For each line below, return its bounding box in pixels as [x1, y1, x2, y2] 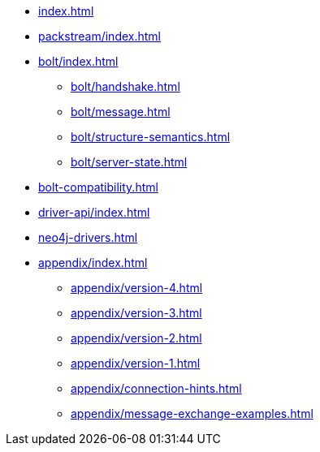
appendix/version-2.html [71, 331, 202, 345]
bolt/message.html [71, 105, 171, 118]
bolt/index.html [38, 54, 119, 68]
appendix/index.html [38, 256, 148, 269]
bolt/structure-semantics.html [71, 130, 231, 144]
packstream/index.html [38, 29, 161, 43]
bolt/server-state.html [71, 155, 188, 169]
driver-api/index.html [38, 205, 150, 219]
